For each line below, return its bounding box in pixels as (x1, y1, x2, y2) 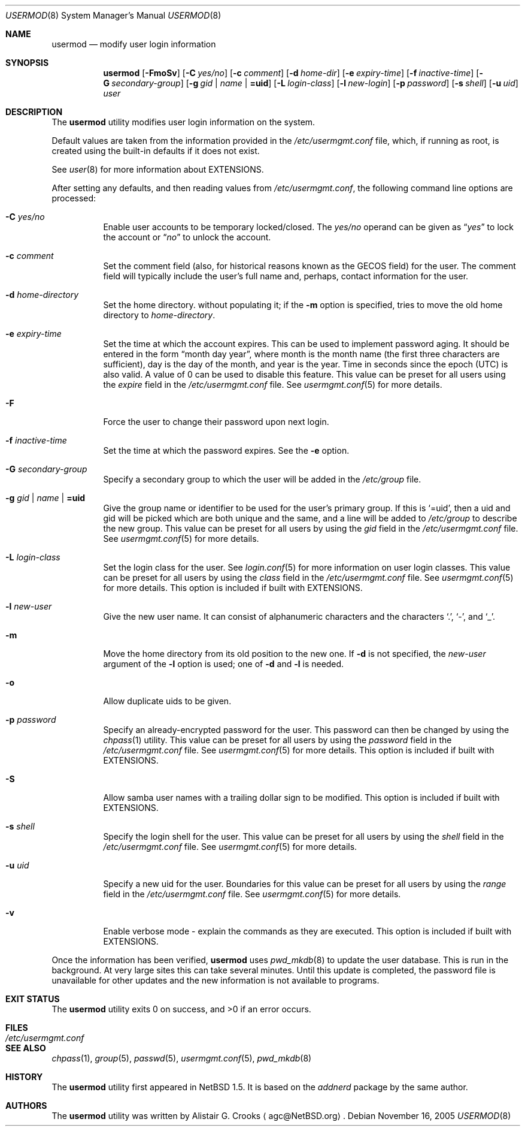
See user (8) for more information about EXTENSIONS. (51, 164, 264, 174)
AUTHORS (5, 1100, 47, 1111)
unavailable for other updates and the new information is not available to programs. (51, 975, 380, 985)
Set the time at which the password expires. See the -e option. (103, 445, 350, 456)
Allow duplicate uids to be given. (103, 696, 232, 706)
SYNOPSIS (5, 58, 49, 68)
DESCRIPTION (5, 107, 63, 117)
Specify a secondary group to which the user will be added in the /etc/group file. (103, 474, 421, 484)
